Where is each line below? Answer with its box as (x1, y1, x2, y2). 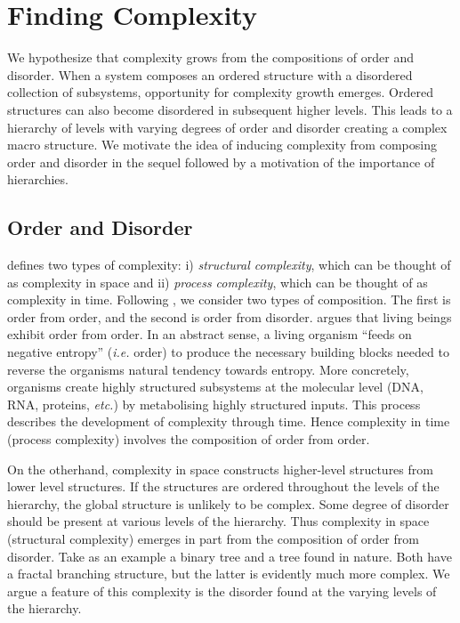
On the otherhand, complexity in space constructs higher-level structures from (7, 459, 433, 478)
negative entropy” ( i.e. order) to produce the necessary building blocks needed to (7, 343, 449, 361)
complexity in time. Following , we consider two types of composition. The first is (7, 290, 451, 309)
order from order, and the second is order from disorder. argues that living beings (7, 307, 452, 326)
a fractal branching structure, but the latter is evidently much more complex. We (7, 564, 450, 583)
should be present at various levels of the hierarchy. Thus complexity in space (7, 512, 430, 530)
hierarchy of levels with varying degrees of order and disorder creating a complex (7, 117, 448, 136)
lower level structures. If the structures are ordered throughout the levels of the (7, 477, 440, 496)
